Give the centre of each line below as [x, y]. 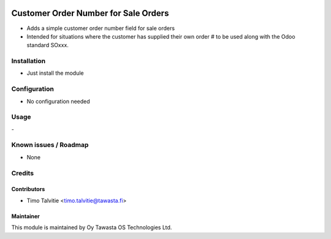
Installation [29, 61]
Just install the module [55, 73]
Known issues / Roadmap [50, 145]
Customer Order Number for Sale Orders [90, 13]
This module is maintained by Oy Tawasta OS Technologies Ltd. [92, 227]
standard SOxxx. [48, 45]
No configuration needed [58, 101]
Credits [22, 173]
